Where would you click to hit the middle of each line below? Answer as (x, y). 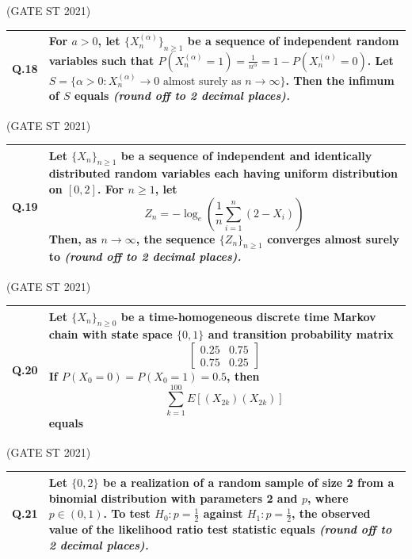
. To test (127, 513)
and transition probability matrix (301, 334)
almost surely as (202, 81)
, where (328, 498)
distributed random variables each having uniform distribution (223, 173)
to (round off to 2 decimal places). (145, 257)
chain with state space (111, 334)
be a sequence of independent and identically (246, 155)
